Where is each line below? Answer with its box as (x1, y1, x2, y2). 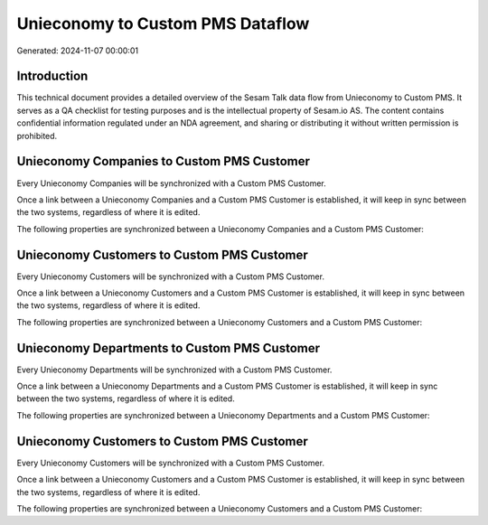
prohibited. (16, 130, 58, 141)
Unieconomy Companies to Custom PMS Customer (16, 154, 311, 169)
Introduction (16, 69, 89, 84)
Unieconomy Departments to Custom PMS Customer (16, 340, 321, 356)
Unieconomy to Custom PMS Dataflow (16, 14, 310, 33)
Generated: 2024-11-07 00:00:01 (16, 45, 139, 56)
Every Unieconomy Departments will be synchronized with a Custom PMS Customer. (16, 364, 333, 375)
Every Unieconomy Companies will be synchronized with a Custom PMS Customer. (16, 177, 327, 189)
